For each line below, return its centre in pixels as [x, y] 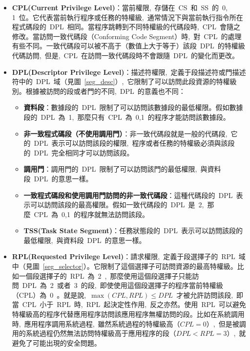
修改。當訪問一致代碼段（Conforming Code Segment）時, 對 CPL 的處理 [127, 36]
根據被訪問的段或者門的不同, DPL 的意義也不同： [105, 91]
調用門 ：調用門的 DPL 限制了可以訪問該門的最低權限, [110, 169]
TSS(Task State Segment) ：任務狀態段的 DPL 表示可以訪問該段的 [133, 230]
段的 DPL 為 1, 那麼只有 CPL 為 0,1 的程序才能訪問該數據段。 [127, 117]
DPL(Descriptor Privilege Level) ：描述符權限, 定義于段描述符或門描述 [129, 72]
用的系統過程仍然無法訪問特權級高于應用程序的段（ [94, 333]
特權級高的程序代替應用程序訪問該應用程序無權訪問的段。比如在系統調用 [128, 314]
